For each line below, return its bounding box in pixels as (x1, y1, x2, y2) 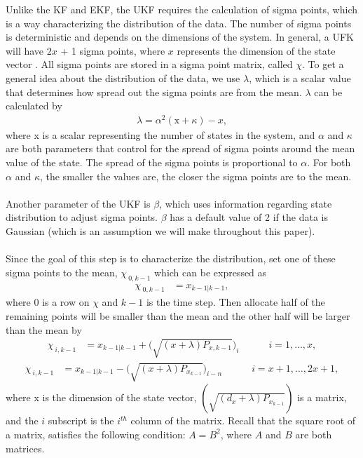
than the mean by (6, 322, 82, 337)
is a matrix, (297, 390, 347, 405)
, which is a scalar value (249, 70, 351, 85)
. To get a (302, 57, 344, 72)
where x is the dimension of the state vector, (6, 390, 197, 405)
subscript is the (48, 413, 114, 428)
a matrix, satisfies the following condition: (6, 426, 186, 441)
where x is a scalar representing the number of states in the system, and (6, 127, 315, 142)
